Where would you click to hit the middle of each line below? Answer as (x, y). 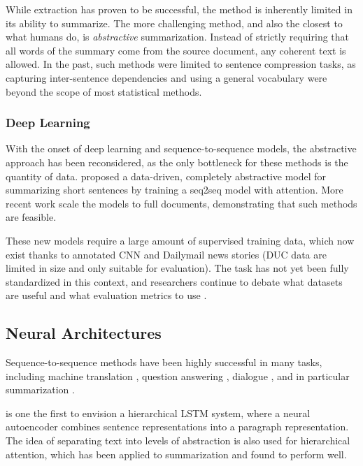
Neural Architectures (84, 333)
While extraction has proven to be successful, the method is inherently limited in (179, 9)
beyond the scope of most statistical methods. (104, 91)
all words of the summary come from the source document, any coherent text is (176, 50)
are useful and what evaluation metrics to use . (106, 295)
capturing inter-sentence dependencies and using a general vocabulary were (166, 77)
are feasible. (31, 217)
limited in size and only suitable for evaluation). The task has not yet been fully (177, 268)
